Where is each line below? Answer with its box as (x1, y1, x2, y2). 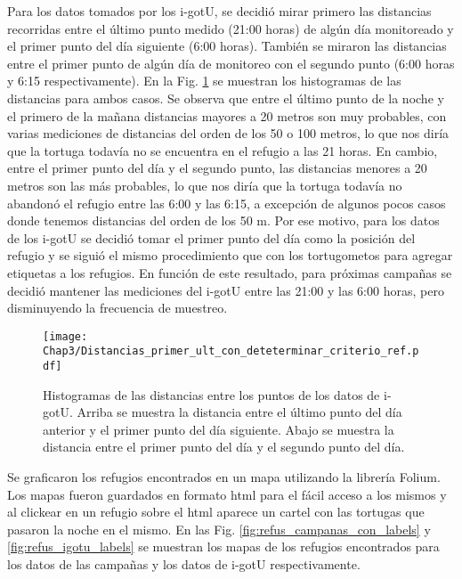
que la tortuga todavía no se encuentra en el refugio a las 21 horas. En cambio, (7, 141, 438, 159)
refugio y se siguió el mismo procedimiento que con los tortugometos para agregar (7, 246, 453, 265)
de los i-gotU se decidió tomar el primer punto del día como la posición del (7, 228, 416, 247)
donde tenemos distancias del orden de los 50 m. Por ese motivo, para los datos (7, 211, 440, 230)
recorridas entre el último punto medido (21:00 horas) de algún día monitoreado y (7, 19, 454, 37)
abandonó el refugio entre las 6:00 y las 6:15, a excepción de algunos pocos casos (7, 193, 446, 212)
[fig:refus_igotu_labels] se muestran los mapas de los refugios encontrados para (7, 537, 440, 556)
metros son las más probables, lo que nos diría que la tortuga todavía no (7, 175, 402, 194)
